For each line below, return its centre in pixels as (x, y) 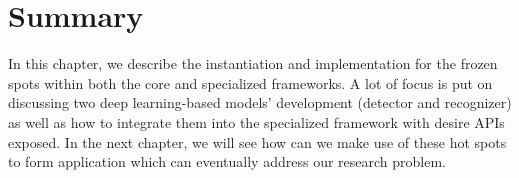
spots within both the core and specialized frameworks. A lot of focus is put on (250, 82)
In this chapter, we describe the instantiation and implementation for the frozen (253, 63)
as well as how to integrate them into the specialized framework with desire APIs (256, 121)
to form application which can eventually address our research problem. (227, 161)
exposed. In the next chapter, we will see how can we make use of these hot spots (257, 141)
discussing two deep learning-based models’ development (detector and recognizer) (260, 102)
